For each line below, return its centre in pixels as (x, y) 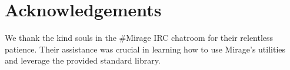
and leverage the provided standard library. (83, 60)
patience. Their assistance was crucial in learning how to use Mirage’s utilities (145, 49)
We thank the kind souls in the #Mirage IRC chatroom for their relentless (139, 38)
